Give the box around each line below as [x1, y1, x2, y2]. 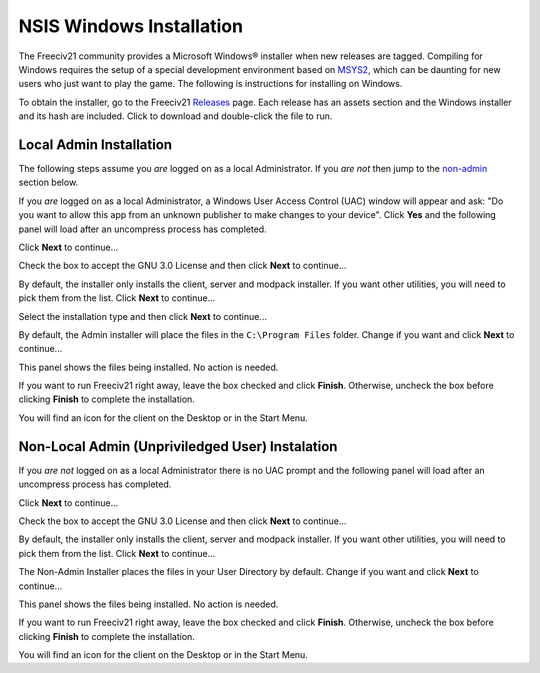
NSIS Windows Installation [18, 15, 244, 37]
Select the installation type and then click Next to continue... [18, 310, 267, 322]
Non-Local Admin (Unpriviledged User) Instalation [18, 438, 338, 455]
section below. [18, 176, 79, 189]
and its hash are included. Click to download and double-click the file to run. [18, 110, 333, 122]
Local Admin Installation [18, 136, 173, 153]
